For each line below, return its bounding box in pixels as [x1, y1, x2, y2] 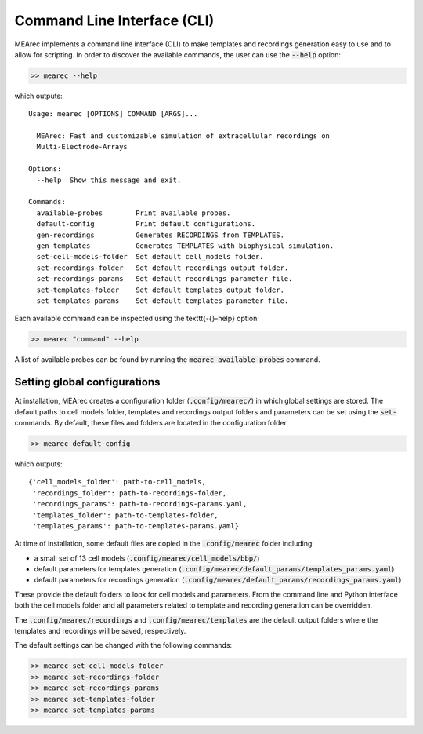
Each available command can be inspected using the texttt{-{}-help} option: [14, 314, 260, 323]
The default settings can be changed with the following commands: [14, 641, 233, 650]
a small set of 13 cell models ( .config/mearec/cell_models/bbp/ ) [34, 553, 260, 563]
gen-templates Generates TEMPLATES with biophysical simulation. [36, 241, 334, 250]
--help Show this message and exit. [36, 175, 182, 184]
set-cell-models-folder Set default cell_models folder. [36, 252, 264, 261]
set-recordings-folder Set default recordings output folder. [36, 263, 289, 272]
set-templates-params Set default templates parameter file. [36, 296, 289, 305]
